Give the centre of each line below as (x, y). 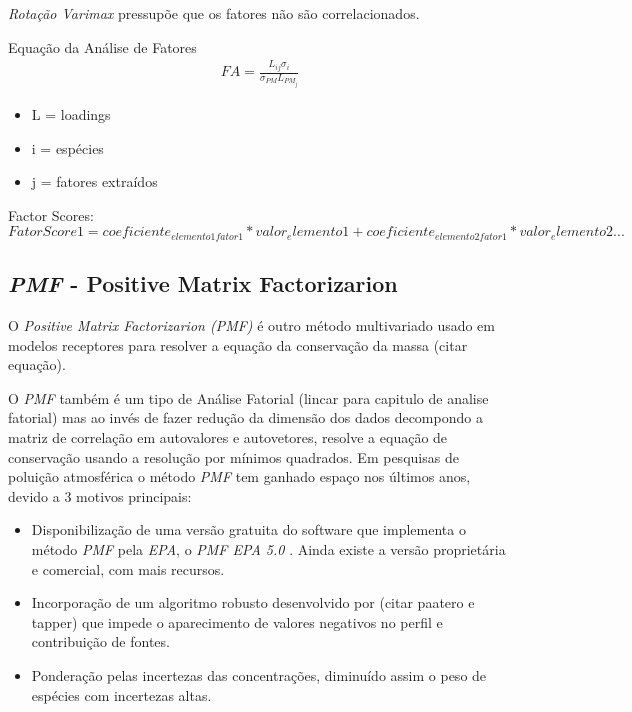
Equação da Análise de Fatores (102, 46)
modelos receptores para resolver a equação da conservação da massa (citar (238, 344)
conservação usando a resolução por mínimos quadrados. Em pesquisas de (233, 456)
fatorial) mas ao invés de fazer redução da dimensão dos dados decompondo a (245, 417)
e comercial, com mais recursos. (128, 568)
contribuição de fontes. (100, 641)
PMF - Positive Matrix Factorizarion (203, 283)
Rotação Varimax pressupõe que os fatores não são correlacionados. (214, 13)
